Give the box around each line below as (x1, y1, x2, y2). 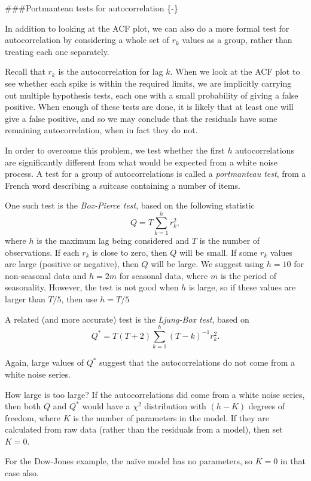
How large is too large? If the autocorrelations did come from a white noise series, (5, 388, 305, 400)
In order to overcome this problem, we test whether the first (5, 143, 225, 156)
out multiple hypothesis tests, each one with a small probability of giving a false (5, 88, 298, 101)
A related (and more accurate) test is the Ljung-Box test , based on (5, 313, 249, 325)
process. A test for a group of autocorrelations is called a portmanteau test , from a (5, 167, 306, 180)
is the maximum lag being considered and (36, 234, 190, 247)
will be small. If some (179, 246, 258, 258)
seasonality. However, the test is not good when (5, 281, 179, 293)
